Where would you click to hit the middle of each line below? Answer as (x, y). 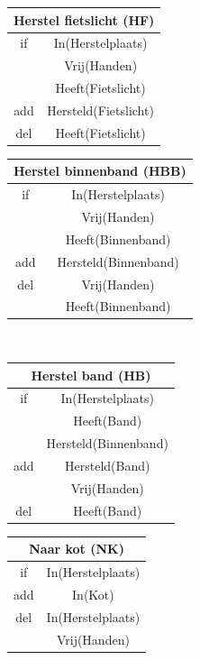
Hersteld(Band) (108, 465)
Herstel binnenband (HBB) (100, 171)
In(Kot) (93, 594)
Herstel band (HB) (91, 375)
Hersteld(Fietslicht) (100, 110)
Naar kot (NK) (77, 549)
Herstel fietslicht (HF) (84, 19)
